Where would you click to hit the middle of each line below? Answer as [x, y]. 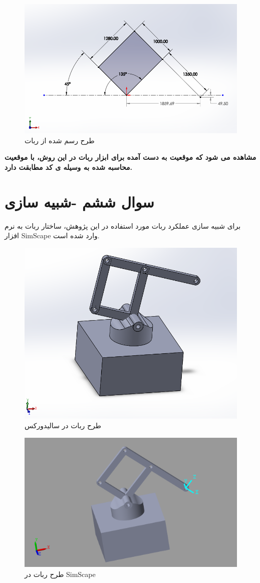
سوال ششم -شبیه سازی [79, 201]
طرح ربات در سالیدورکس [63, 425]
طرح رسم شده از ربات [60, 140]
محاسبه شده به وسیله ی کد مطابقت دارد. [69, 167]
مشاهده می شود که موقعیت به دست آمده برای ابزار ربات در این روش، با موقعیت [131, 157]
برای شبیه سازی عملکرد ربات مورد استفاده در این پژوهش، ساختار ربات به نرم [123, 225]
